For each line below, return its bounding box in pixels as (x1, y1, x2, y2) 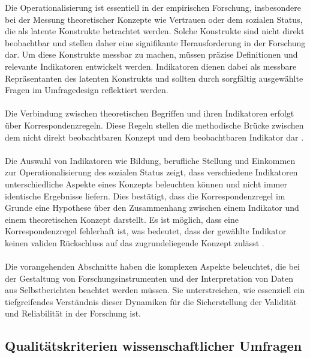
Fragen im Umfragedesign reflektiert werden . (5, 83, 168, 96)
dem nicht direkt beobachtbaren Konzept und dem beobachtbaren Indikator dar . (5, 130, 304, 143)
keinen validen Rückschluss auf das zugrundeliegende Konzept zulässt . (5, 236, 264, 249)
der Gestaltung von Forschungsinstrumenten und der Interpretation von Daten (5, 272, 293, 284)
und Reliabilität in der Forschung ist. (5, 307, 141, 320)
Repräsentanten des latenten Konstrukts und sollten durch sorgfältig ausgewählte (5, 71, 303, 84)
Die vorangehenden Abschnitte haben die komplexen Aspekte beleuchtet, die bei (5, 260, 300, 273)
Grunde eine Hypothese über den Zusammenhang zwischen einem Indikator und (5, 201, 299, 214)
